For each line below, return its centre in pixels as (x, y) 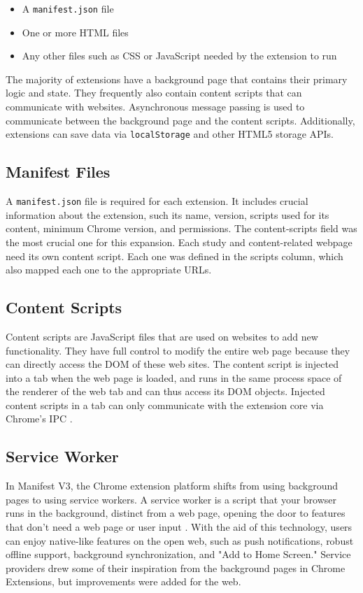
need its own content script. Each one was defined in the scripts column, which (175, 256)
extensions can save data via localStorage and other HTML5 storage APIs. (170, 134)
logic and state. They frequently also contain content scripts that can (154, 93)
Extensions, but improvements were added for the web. (123, 581)
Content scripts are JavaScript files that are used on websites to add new (162, 336)
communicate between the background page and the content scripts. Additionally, (180, 120)
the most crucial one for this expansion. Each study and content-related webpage (179, 242)
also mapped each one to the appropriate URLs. (109, 270)
